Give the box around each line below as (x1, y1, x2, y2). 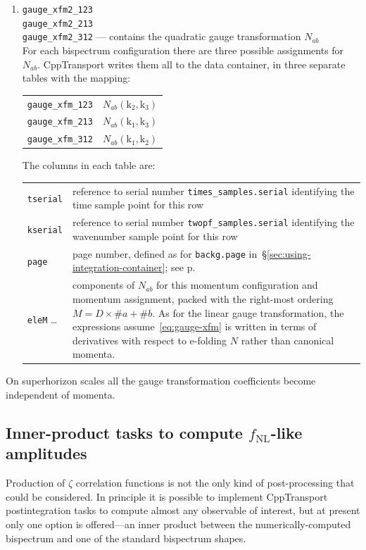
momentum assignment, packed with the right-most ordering (72, 291, 334, 306)
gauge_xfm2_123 (22, 5, 94, 15)
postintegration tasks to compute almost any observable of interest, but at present (6, 503, 360, 518)
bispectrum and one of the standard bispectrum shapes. (6, 530, 246, 545)
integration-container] (72, 260, 165, 275)
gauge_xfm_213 (27, 117, 93, 127)
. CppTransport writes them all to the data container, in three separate (37, 56, 346, 71)
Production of (6, 475, 65, 490)
